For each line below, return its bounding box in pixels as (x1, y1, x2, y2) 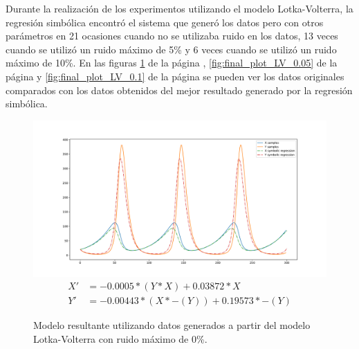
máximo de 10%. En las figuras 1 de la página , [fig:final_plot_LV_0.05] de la (6, 55, 338, 70)
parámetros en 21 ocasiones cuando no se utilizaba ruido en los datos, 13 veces (6, 28, 338, 43)
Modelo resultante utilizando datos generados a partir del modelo (33, 318, 311, 332)
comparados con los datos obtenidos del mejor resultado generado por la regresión (6, 82, 353, 97)
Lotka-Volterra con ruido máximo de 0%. (33, 332, 208, 346)
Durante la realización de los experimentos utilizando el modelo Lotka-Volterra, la (6, 1, 353, 15)
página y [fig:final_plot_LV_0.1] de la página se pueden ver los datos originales (6, 69, 344, 83)
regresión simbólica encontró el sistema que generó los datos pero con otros (6, 15, 324, 29)
